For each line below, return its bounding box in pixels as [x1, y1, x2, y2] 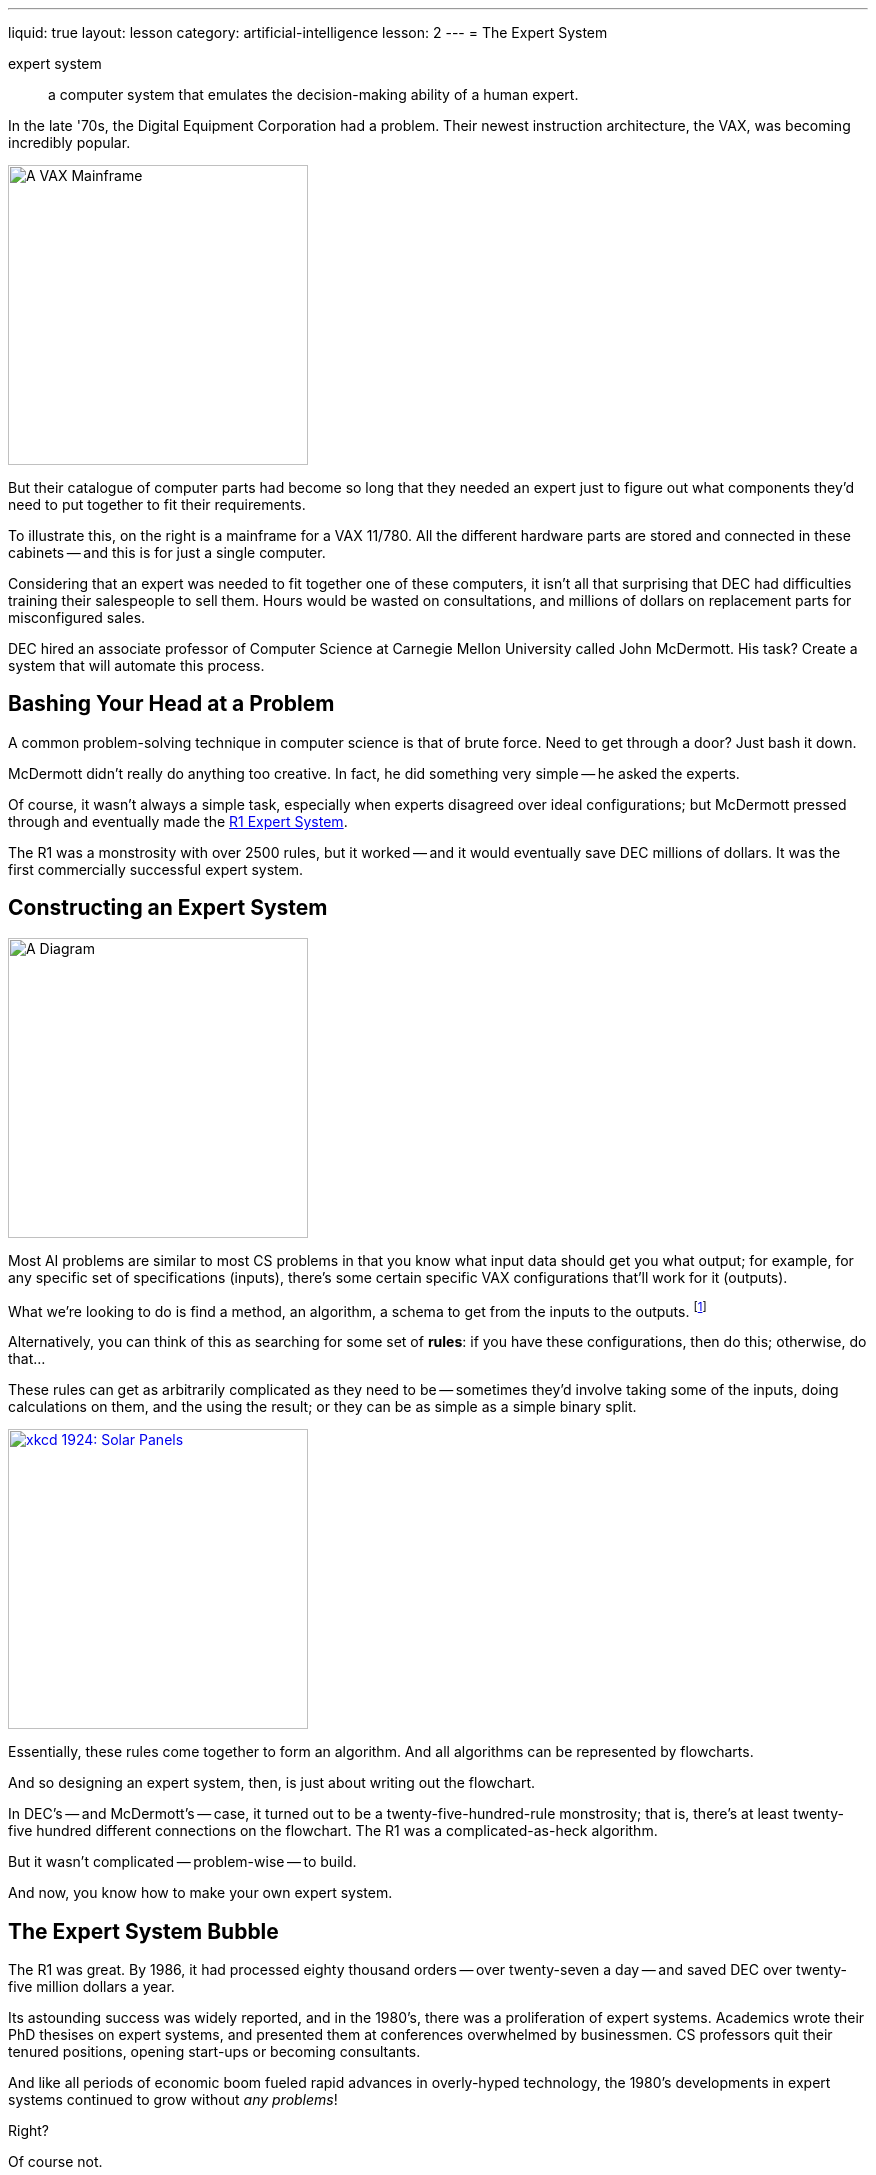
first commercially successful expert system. [8, 860, 303, 878]
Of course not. [8, 2153, 103, 2171]
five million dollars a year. [8, 1978, 175, 1996]
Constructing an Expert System [8, 895, 328, 921]
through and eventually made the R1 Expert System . [8, 812, 348, 830]
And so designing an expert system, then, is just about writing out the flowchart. [8, 1774, 536, 1792]
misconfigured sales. [8, 609, 146, 626]
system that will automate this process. [8, 657, 265, 674]
